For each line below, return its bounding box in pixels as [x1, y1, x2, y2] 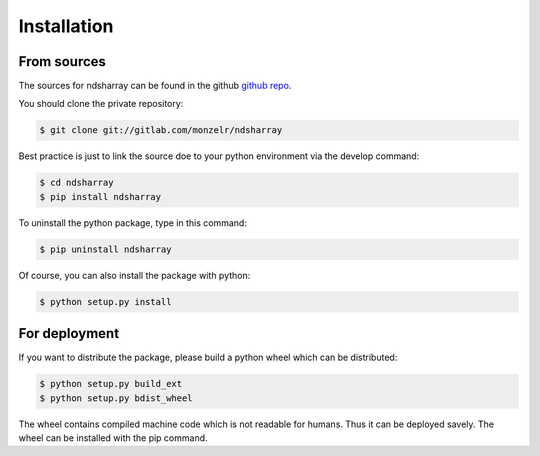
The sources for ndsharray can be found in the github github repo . [18, 80, 292, 92]
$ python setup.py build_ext [39, 378, 183, 390]
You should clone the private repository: [18, 98, 184, 110]
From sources [18, 53, 107, 70]
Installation [18, 15, 114, 37]
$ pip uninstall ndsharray [39, 243, 172, 255]
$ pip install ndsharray [39, 191, 162, 202]
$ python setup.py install [39, 296, 172, 307]
